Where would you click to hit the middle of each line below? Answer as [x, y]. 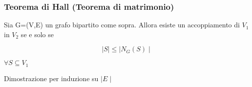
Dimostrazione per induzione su [51, 78]
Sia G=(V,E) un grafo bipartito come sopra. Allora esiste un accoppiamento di [122, 25]
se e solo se [37, 34]
